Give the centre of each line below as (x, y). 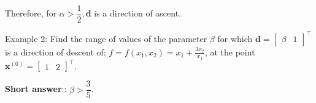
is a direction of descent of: (56, 51)
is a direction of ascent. (138, 13)
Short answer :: (36, 89)
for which (235, 38)
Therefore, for (31, 13)
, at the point (230, 51)
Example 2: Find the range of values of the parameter (106, 38)
